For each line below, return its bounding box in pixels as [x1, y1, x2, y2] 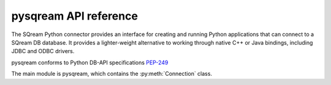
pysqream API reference [11, 9, 138, 23]
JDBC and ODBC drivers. [11, 48, 75, 55]
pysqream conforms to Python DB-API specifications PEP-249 [11, 59, 169, 66]
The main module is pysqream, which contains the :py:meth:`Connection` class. [11, 70, 213, 78]
